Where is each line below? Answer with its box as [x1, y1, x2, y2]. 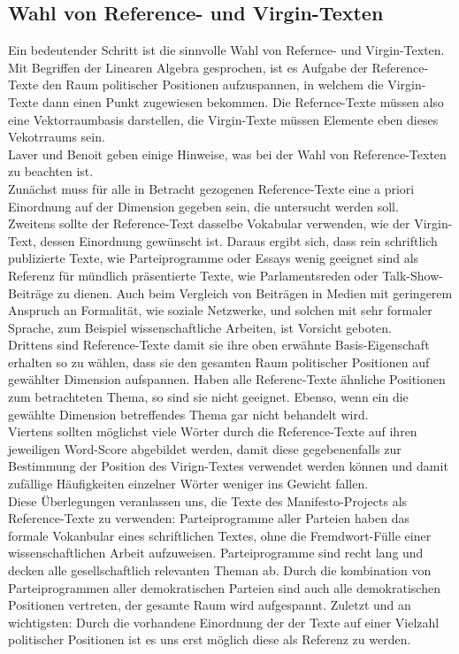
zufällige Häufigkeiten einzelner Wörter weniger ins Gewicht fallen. [8, 474, 369, 493]
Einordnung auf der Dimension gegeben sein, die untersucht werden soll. [8, 196, 399, 215]
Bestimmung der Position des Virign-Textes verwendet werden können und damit [8, 457, 448, 475]
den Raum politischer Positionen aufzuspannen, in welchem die [42, 75, 384, 94]
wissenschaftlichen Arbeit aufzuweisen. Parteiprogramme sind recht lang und [8, 543, 424, 562]
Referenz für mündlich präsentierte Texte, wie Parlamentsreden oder [8, 265, 379, 284]
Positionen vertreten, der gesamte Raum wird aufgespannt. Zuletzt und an [8, 596, 411, 614]
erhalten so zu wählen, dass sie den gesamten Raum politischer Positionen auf [8, 352, 430, 371]
